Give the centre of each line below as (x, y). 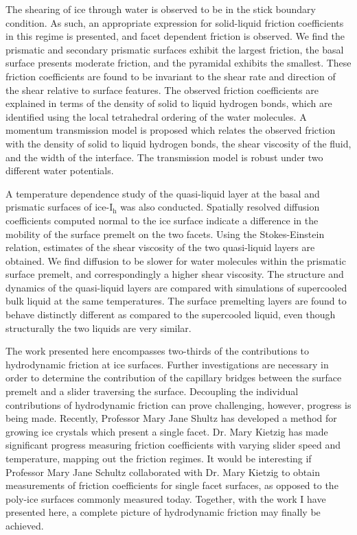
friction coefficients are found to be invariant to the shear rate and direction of (171, 76)
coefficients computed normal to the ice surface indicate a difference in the (162, 220)
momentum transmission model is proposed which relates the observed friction (171, 130)
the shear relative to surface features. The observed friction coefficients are (162, 90)
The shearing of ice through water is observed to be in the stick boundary (161, 9)
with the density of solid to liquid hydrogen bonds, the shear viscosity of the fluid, (178, 143)
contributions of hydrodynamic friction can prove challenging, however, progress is (178, 404)
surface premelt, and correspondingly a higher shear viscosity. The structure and (175, 274)
